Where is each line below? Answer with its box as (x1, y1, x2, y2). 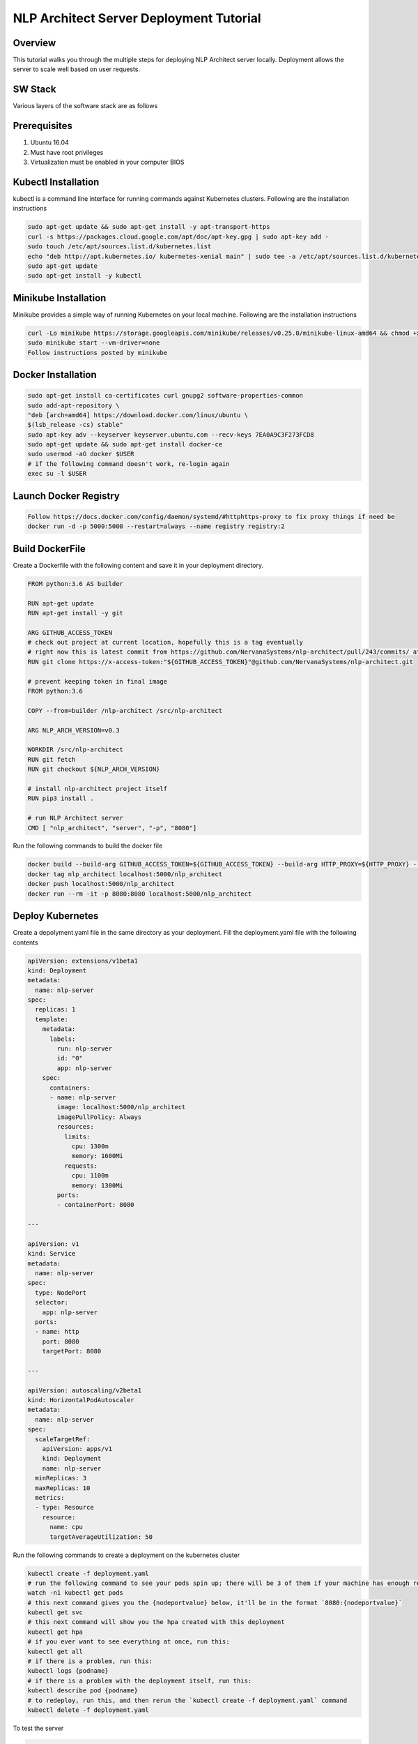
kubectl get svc (27, 1609, 84, 1616)
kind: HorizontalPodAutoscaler (27, 1396, 135, 1404)
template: (35, 1015, 69, 1023)
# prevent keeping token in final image (27, 677, 167, 685)
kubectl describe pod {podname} (27, 1687, 139, 1694)
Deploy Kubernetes (13, 910, 99, 922)
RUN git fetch (27, 756, 76, 763)
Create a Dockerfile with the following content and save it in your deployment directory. (13, 561, 264, 569)
